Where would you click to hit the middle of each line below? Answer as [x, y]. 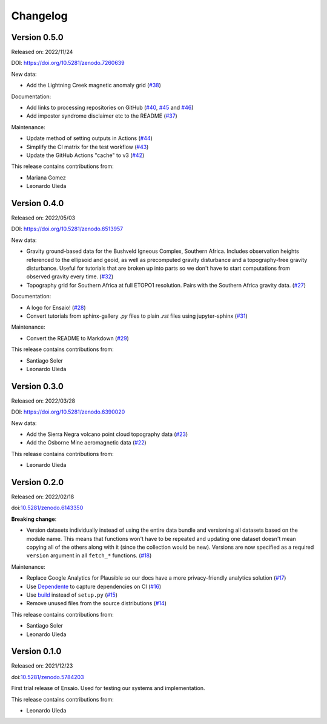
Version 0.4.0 [38, 203]
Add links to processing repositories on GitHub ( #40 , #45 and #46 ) [110, 108]
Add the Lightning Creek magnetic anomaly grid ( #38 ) [94, 85]
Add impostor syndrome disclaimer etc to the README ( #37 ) [102, 116]
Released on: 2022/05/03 [43, 218]
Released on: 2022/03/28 [43, 401]
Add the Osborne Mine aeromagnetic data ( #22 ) [86, 443]
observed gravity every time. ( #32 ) [70, 277]
